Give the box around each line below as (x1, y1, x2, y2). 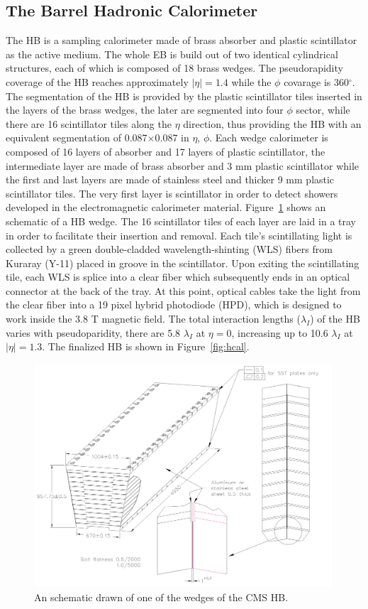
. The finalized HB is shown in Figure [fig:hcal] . (42, 339, 250, 354)
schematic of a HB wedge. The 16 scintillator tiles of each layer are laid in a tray (6, 213, 357, 228)
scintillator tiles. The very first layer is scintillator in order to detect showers (6, 185, 338, 200)
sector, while (296, 102, 350, 117)
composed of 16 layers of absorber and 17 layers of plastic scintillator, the (6, 144, 325, 158)
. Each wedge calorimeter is (209, 130, 328, 145)
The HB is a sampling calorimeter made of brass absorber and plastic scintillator (6, 33, 357, 48)
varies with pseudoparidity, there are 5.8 (6, 325, 181, 340)
